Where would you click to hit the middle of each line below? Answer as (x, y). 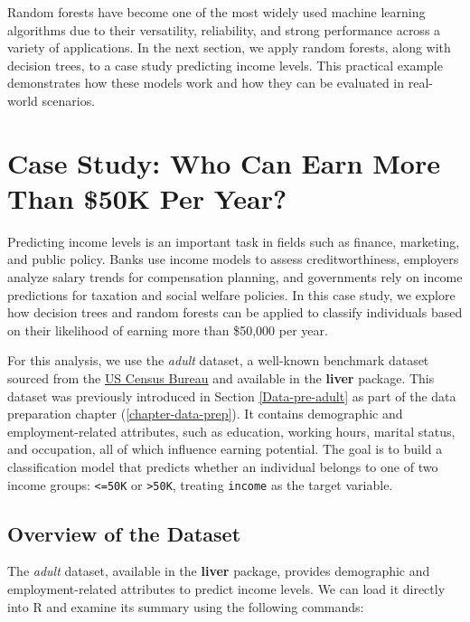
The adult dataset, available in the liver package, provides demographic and (219, 571)
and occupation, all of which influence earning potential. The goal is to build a (225, 449)
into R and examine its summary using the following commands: (186, 606)
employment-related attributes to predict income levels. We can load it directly (226, 589)
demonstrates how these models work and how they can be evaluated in (206, 83)
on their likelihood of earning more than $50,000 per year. (168, 330)
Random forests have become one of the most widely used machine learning (216, 12)
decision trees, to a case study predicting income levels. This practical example (225, 65)
